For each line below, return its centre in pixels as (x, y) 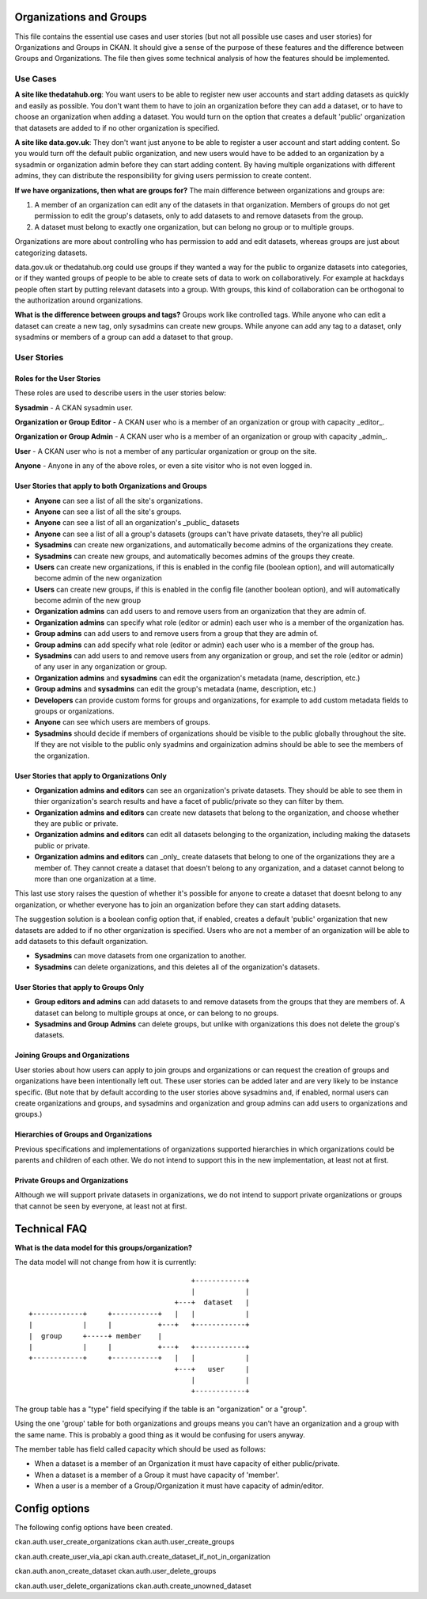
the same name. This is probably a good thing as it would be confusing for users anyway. (160, 1434)
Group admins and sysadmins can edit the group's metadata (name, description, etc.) (175, 689)
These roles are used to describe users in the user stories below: (121, 393)
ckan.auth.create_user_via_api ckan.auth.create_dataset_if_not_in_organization (142, 1556)
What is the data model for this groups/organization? (104, 1247)
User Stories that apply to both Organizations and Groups (111, 486)
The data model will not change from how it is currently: (106, 1262)
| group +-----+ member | (95, 1336)
